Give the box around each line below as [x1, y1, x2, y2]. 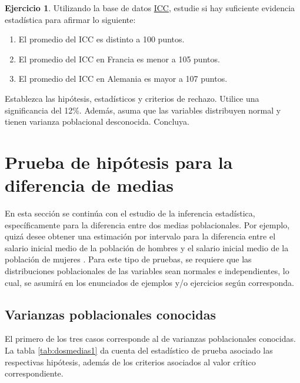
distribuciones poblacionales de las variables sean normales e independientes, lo [5, 265, 289, 277]
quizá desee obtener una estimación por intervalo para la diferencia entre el [5, 230, 276, 242]
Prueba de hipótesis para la [5, 149, 233, 174]
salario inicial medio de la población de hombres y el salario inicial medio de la [5, 241, 289, 254]
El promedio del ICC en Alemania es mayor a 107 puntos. [18, 72, 228, 85]
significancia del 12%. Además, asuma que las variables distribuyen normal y [5, 104, 281, 116]
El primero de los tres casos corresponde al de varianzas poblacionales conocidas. [5, 332, 296, 345]
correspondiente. [5, 367, 64, 379]
